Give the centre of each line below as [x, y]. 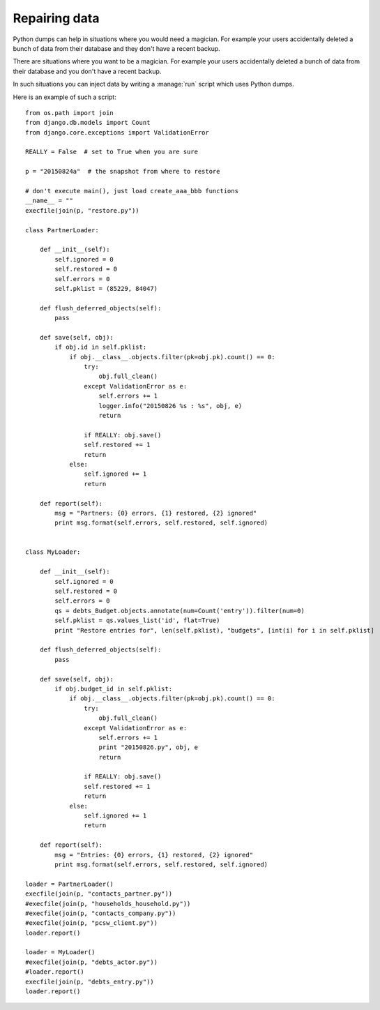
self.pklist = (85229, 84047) [106, 288]
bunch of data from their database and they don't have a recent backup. [117, 48]
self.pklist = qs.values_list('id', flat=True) [137, 620]
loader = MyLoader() [60, 952]
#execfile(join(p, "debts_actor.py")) [92, 962]
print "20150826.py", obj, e [149, 747]
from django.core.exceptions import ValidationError [117, 132]
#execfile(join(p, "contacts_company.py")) [101, 913]
